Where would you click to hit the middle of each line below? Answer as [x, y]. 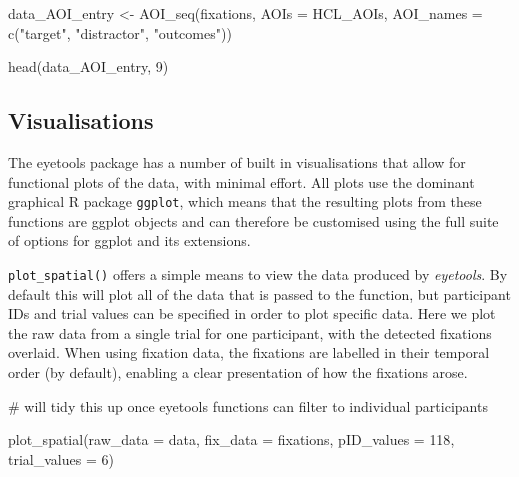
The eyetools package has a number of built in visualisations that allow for [237, 161]
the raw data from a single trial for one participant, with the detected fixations [250, 332]
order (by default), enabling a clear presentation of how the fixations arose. [238, 372]
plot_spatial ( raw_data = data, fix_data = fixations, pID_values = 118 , [231, 439]
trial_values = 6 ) [61, 458]
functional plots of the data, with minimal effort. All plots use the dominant [241, 181]
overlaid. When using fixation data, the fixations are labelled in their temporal [249, 352]
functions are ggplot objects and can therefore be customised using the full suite [253, 220]
